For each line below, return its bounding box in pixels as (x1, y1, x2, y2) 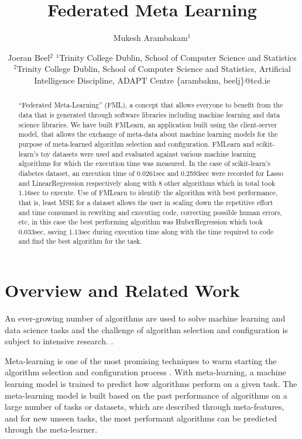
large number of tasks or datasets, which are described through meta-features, (5, 400, 284, 413)
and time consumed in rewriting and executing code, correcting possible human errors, (18, 207, 282, 217)
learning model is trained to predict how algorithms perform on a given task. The (5, 378, 297, 390)
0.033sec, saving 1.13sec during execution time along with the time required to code (18, 226, 274, 236)
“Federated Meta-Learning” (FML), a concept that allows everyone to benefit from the (18, 100, 283, 110)
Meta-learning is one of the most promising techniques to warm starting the (5, 354, 277, 367)
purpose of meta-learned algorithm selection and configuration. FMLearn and (18, 139, 255, 148)
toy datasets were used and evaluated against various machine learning (40, 148, 256, 158)
